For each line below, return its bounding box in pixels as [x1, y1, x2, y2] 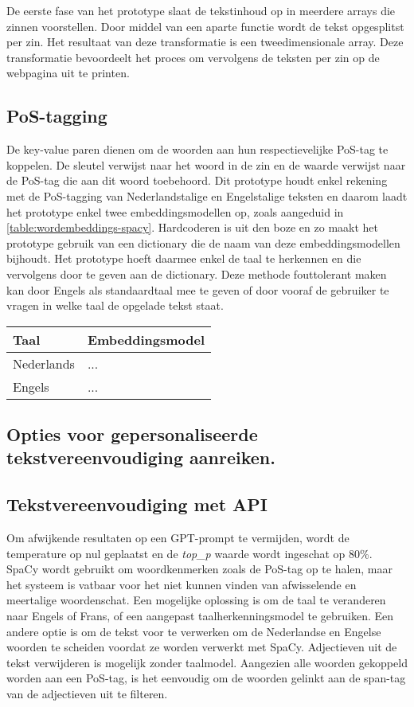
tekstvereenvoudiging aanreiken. [6, 445, 275, 470]
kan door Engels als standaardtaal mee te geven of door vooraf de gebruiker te [6, 281, 389, 298]
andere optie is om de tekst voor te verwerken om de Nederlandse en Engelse [6, 623, 381, 639]
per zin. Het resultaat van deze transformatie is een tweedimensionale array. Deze [6, 33, 404, 50]
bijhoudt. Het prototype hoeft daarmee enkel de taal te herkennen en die [6, 250, 361, 267]
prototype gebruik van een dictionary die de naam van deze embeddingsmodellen [6, 234, 400, 251]
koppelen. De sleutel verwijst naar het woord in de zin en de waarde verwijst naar [6, 156, 406, 173]
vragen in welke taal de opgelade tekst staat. [6, 297, 224, 314]
